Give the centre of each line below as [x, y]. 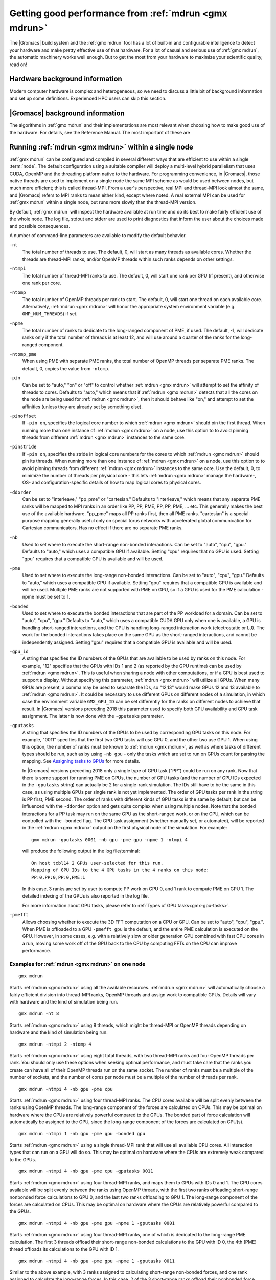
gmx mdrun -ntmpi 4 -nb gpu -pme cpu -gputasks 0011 [86, 1171]
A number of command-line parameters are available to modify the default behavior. [98, 235]
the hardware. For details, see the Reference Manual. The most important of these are [100, 133]
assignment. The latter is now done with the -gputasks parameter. [93, 716]
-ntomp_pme [23, 354]
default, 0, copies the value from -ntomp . [66, 368]
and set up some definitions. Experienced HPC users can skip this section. [88, 98]
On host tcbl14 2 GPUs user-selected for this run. [97, 863]
